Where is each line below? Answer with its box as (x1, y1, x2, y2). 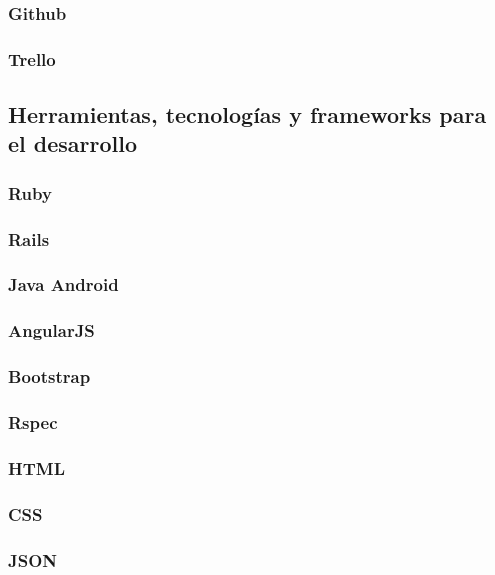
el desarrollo (8, 128, 138, 159)
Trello (8, 46, 56, 71)
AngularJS (8, 318, 95, 343)
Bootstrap (8, 364, 91, 389)
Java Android (8, 272, 119, 297)
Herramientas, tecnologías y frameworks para (8, 99, 487, 130)
